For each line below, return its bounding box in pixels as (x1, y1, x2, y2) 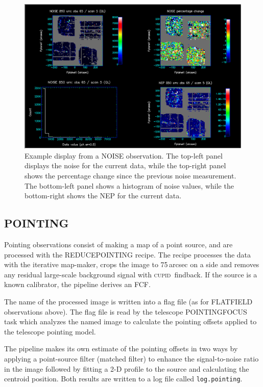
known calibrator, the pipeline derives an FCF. (4, 279, 151, 290)
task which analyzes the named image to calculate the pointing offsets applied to (4, 316, 257, 327)
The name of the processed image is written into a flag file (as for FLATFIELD (4, 296, 253, 306)
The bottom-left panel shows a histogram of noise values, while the (25, 180, 234, 191)
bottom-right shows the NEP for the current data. (25, 190, 182, 201)
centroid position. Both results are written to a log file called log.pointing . (4, 373, 243, 384)
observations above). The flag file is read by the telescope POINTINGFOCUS (4, 306, 247, 317)
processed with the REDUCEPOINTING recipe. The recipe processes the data (4, 249, 251, 260)
